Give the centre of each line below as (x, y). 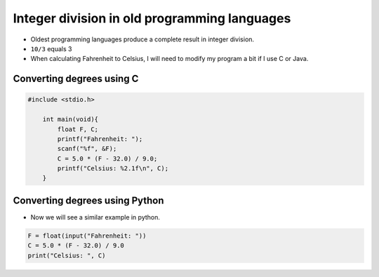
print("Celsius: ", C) (67, 255)
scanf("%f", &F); (87, 149)
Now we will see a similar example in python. (95, 217)
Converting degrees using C (76, 79)
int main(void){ (70, 120)
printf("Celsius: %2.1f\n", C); (113, 169)
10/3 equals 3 (51, 48)
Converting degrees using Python (88, 200)
